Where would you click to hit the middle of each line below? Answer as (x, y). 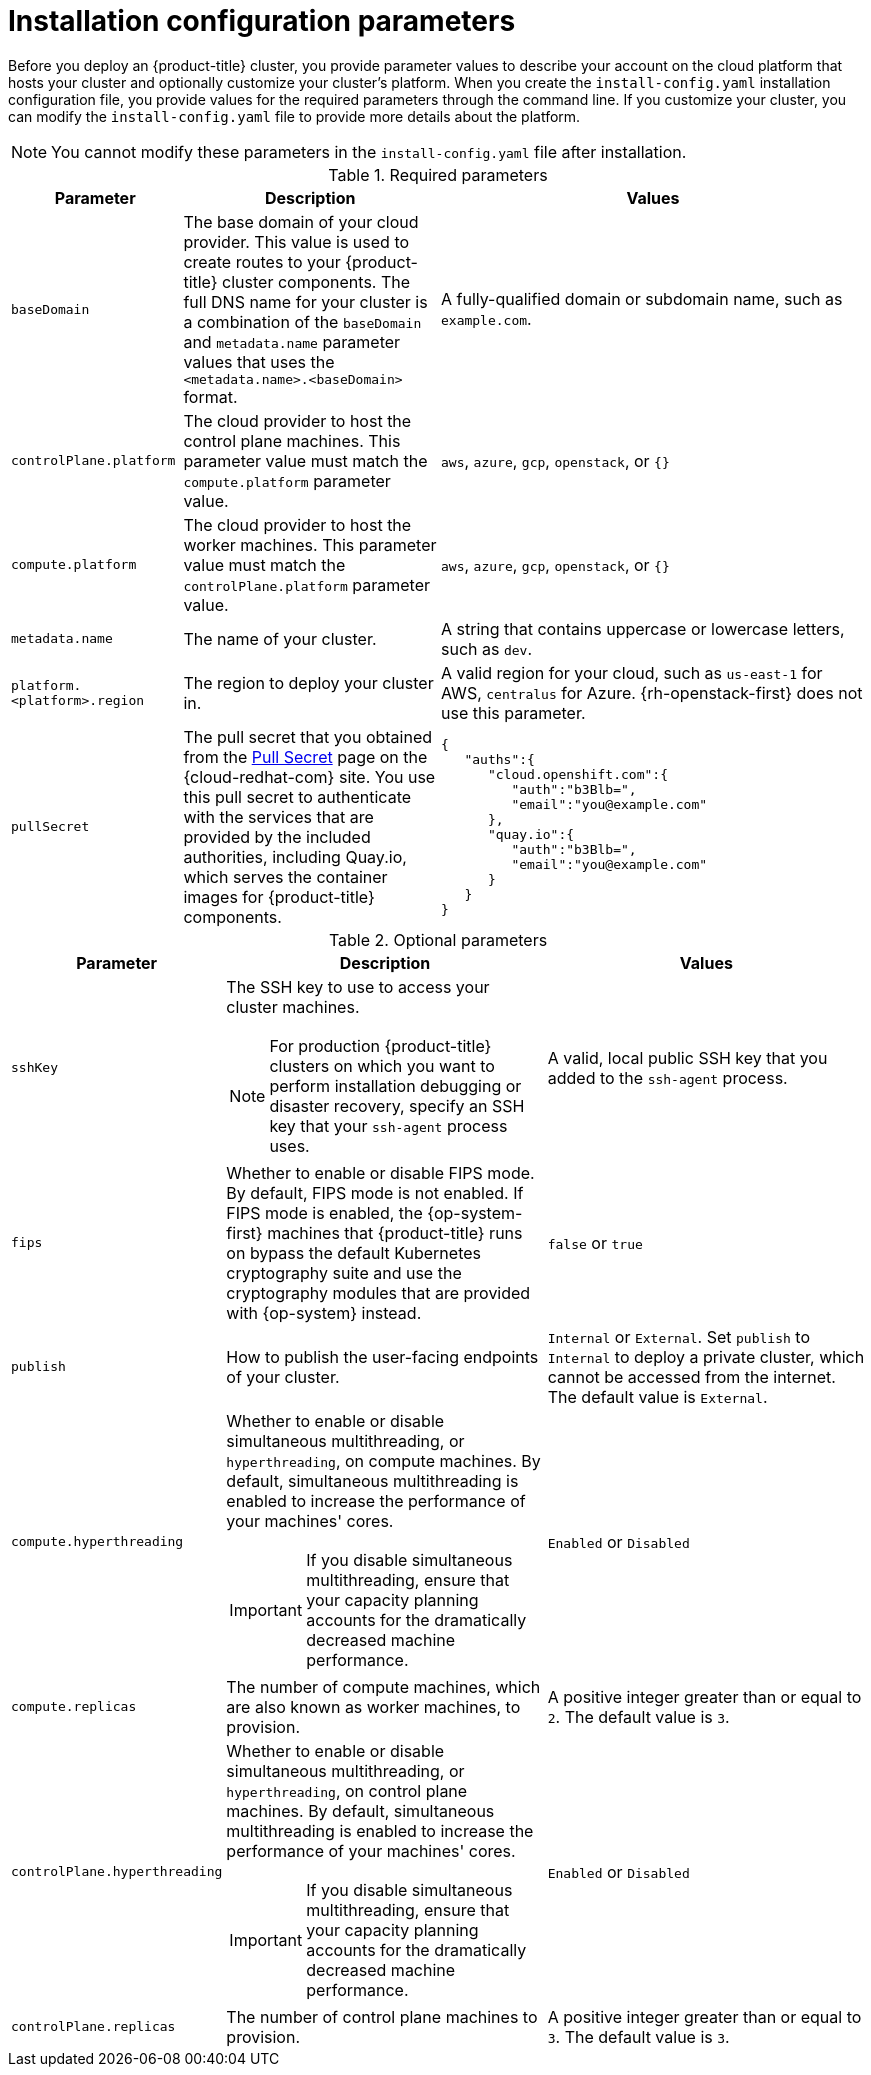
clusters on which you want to (382, 1065)
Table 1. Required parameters (438, 174)
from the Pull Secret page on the (305, 756)
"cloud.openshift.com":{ (577, 774)
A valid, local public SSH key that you (687, 1057)
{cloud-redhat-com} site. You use (309, 776)
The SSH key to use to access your (358, 986)
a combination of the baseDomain (302, 321)
